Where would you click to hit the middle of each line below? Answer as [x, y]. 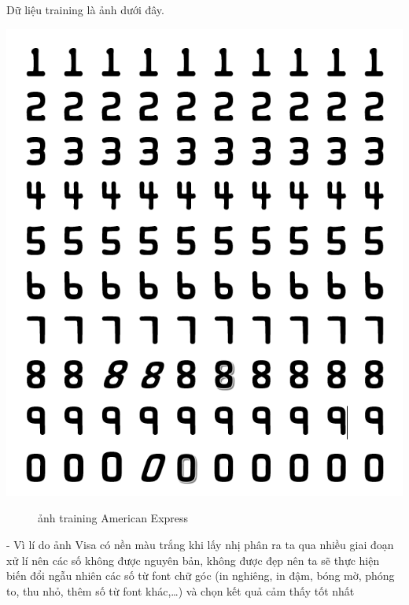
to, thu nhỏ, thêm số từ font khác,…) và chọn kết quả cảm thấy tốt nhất [181, 590]
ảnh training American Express [113, 518]
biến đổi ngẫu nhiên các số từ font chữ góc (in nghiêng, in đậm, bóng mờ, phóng [201, 575]
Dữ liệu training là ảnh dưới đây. [85, 9]
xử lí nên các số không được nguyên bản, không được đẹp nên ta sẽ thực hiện [193, 560]
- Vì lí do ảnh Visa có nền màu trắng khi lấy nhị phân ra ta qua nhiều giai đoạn [200, 544]
